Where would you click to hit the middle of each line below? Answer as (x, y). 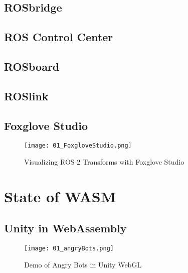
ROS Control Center (59, 37)
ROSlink (26, 96)
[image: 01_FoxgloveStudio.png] (78, 146)
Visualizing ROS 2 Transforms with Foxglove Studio (104, 161)
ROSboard (32, 66)
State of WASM (60, 196)
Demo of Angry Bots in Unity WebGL (83, 264)
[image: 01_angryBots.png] (69, 249)
